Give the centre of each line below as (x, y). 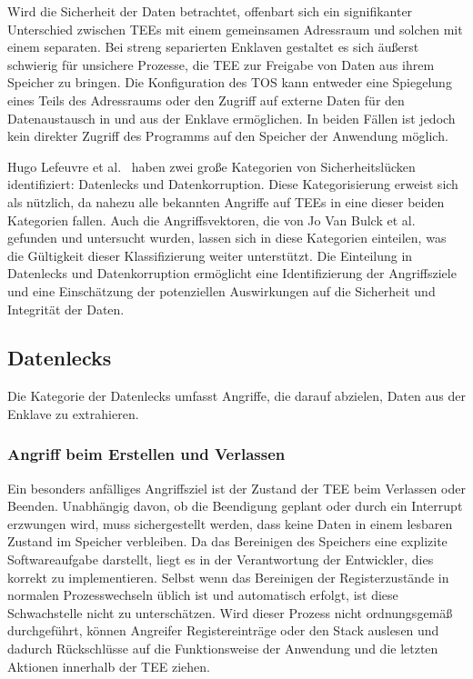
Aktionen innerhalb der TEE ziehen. (109, 666)
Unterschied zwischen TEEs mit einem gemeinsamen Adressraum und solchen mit (235, 29)
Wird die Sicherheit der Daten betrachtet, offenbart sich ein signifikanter (210, 11)
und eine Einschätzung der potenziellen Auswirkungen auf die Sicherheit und (221, 290)
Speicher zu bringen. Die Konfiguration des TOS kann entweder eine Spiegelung (230, 82)
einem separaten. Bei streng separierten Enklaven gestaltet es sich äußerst (213, 47)
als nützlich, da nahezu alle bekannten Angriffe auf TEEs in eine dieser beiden (226, 201)
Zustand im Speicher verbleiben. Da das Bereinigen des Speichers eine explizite (227, 541)
